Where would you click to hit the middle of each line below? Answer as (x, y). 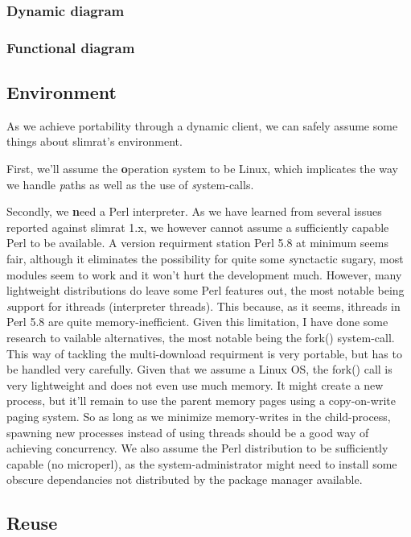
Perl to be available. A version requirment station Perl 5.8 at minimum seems (197, 243)
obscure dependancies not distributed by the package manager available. (185, 479)
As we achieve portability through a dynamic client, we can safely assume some (202, 125)
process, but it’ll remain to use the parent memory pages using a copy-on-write (201, 401)
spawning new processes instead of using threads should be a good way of (188, 432)
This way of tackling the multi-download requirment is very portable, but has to (204, 353)
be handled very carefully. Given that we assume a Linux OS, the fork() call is (199, 369)
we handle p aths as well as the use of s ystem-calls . (130, 184)
